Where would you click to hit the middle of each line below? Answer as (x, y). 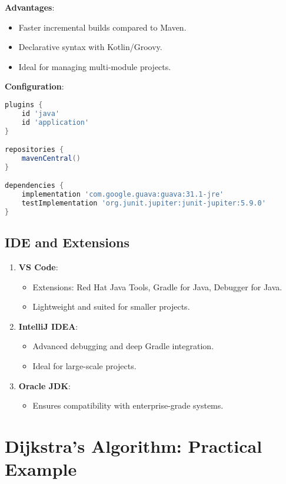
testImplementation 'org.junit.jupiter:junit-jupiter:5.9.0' (144, 203)
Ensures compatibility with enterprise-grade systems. (128, 405)
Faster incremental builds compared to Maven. (102, 27)
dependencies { (34, 186)
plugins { (24, 105)
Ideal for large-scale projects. (84, 366)
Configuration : (34, 86)
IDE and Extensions (67, 242)
